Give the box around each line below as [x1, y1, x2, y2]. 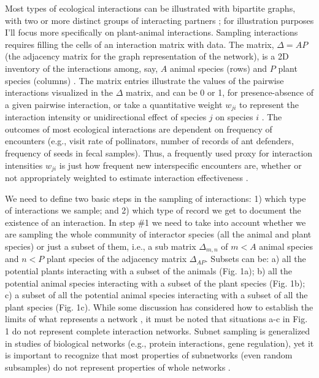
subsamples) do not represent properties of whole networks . [5, 360, 231, 373]
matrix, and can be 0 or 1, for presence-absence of [125, 86, 313, 99]
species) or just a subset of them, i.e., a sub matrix [5, 240, 196, 252]
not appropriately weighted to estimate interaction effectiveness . [5, 171, 248, 184]
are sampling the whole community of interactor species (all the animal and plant [5, 228, 312, 241]
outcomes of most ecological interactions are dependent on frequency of [5, 122, 272, 135]
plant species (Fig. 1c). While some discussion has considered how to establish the [5, 300, 313, 313]
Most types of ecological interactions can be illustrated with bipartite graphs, [5, 2, 296, 14]
